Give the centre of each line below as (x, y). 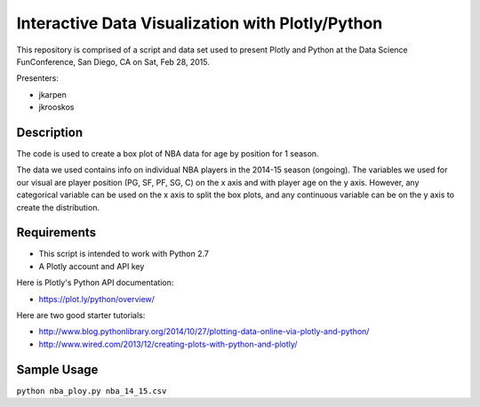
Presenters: (38, 78)
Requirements (56, 232)
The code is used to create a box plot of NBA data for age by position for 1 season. (168, 154)
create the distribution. (58, 207)
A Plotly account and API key (92, 266)
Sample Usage (57, 369)
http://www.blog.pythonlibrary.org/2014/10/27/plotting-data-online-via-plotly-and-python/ (204, 331)
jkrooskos (56, 108)
